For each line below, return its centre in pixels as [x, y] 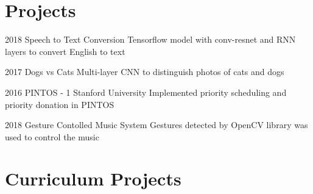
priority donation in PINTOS [60, 104]
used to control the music [52, 136]
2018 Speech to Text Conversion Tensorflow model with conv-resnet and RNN [150, 39]
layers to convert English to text [65, 51]
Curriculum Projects [93, 178]
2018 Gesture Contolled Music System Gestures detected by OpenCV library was [156, 125]
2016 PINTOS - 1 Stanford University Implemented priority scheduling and [146, 92]
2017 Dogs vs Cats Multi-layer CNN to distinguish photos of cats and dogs [145, 72]
